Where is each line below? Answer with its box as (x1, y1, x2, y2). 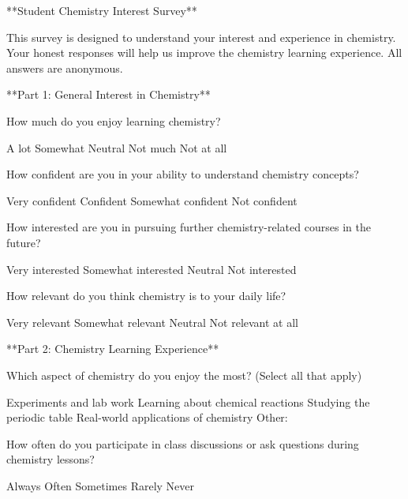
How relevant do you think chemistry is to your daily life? (6, 287, 286, 304)
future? (6, 234, 41, 250)
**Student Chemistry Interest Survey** (6, 2, 197, 18)
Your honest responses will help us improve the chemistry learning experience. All (6, 44, 402, 61)
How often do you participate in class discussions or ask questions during (6, 435, 359, 452)
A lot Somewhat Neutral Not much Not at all (6, 139, 227, 156)
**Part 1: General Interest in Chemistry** (6, 86, 211, 103)
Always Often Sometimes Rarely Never (6, 477, 194, 493)
